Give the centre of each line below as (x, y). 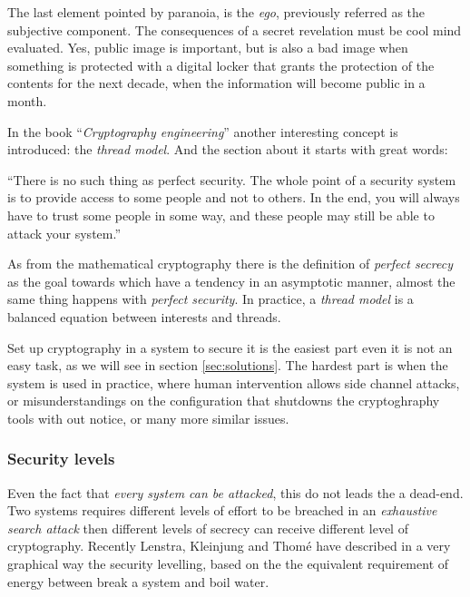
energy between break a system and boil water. (138, 581)
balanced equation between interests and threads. (144, 316)
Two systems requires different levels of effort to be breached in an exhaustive (222, 510)
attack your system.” (64, 233)
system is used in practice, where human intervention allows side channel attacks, (234, 382)
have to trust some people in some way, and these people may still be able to (221, 215)
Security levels (61, 459)
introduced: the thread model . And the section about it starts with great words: (228, 149)
